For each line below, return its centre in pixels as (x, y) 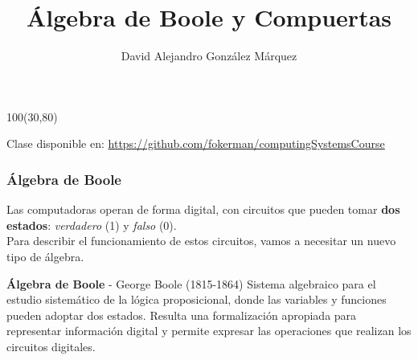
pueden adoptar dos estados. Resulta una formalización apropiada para (182, 315)
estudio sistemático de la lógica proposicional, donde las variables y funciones (197, 299)
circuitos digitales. (51, 346)
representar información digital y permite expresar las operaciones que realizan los (209, 331)
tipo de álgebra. (45, 256)
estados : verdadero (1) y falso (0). (92, 225)
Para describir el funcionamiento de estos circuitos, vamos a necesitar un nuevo (201, 241)
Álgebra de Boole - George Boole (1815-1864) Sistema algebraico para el (191, 283)
